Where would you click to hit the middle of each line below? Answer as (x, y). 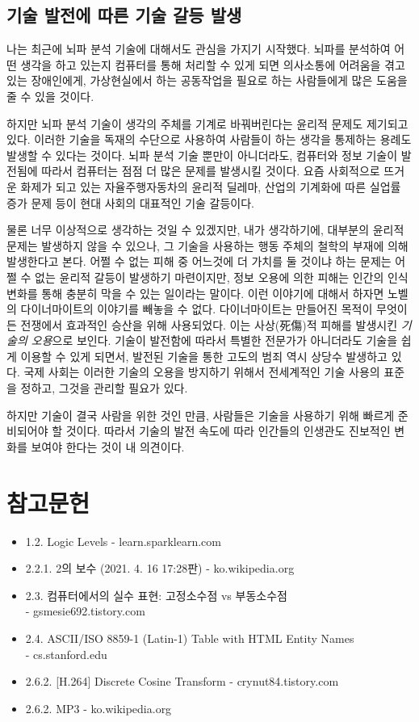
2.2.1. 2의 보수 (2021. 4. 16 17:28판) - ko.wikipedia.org (160, 568)
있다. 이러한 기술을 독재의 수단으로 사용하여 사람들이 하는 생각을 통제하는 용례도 (209, 139)
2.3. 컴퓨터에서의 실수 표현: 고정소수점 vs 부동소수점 (156, 595)
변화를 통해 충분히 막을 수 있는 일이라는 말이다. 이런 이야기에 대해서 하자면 (195, 293)
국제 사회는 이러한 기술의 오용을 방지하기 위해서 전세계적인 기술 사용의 (202, 372)
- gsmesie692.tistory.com (85, 611)
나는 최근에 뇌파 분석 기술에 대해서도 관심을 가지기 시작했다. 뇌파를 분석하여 (199, 49)
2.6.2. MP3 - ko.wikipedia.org (98, 708)
